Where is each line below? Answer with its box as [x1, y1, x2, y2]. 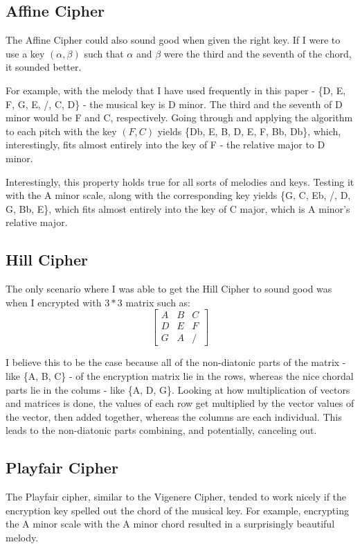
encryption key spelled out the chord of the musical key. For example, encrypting [6, 503, 349, 517]
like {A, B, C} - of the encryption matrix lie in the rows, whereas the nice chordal [6, 369, 354, 383]
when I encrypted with [6, 295, 102, 309]
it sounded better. [6, 60, 82, 74]
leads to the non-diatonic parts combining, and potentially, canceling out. [6, 423, 317, 437]
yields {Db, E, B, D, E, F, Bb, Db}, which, [157, 123, 341, 138]
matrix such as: [125, 295, 190, 309]
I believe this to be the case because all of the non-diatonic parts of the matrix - [6, 355, 346, 369]
